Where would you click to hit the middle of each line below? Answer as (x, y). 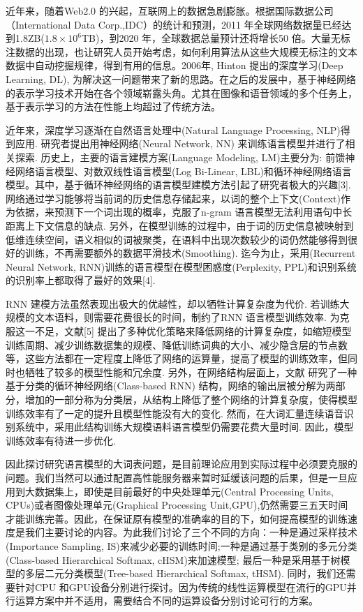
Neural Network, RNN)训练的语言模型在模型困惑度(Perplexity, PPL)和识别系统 (181, 266)
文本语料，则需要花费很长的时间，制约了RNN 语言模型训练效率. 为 (187, 317)
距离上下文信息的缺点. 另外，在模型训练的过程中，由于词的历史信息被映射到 (180, 225)
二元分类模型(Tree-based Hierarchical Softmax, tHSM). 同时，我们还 (195, 573)
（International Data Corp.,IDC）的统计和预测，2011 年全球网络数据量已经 (174, 24)
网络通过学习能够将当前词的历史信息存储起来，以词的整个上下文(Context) (173, 198)
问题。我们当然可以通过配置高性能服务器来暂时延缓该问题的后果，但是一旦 (177, 477)
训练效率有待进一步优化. (61, 440)
